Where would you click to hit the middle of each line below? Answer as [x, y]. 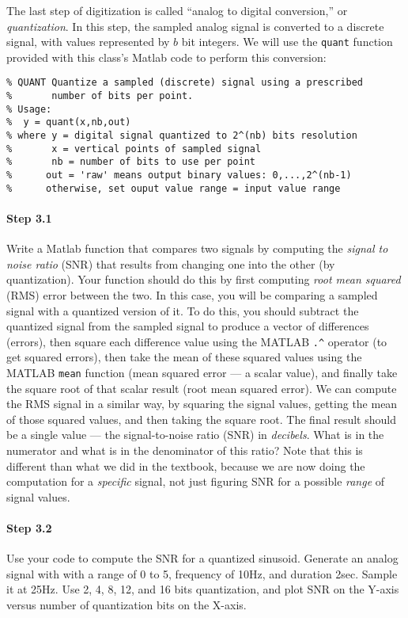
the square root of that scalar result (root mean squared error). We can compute [202, 388]
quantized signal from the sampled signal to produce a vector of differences [188, 326]
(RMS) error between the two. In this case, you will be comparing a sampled [192, 294]
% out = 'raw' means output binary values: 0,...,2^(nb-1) [179, 175]
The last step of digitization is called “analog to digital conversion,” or [177, 10]
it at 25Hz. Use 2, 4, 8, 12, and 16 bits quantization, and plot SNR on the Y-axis [203, 589]
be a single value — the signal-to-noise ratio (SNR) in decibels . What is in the [195, 435]
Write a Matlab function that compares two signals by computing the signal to [197, 248]
